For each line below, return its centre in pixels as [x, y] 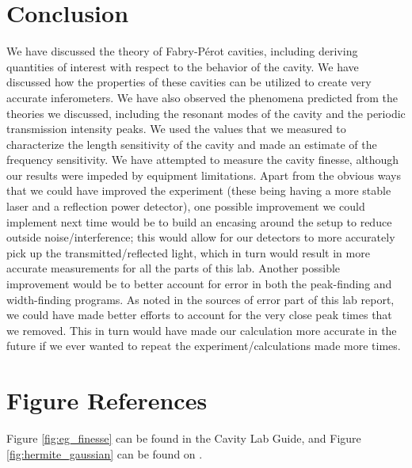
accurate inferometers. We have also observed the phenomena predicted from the [202, 97]
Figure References [107, 400]
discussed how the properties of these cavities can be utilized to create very [189, 82]
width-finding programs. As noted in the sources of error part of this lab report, [200, 299]
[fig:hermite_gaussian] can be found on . [105, 453]
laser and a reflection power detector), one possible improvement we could [186, 206]
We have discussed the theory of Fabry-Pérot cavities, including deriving [182, 51]
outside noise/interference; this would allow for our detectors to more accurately [201, 237]
